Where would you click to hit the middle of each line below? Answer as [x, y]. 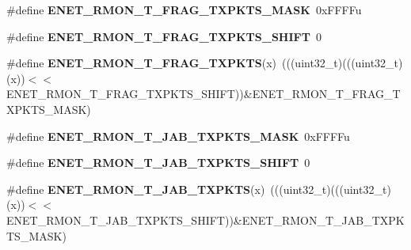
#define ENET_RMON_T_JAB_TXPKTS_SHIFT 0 [158, 163]
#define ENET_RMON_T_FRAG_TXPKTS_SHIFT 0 [164, 36]
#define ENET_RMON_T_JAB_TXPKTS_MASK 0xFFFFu [178, 136]
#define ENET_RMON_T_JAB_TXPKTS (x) [136, 189]
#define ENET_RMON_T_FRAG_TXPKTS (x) [142, 63]
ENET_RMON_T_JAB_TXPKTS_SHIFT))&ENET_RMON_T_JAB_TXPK [205, 220]
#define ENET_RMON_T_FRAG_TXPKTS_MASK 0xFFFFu [184, 9]
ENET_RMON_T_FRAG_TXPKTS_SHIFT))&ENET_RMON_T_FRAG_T [204, 94]
